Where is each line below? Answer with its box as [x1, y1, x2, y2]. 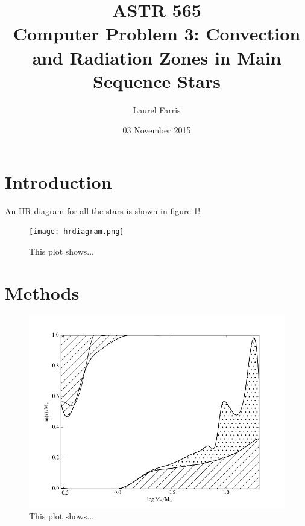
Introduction [5, 169, 112, 194]
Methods [5, 280, 80, 305]
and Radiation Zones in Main [32, 45, 281, 69]
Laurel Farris [133, 103, 181, 116]
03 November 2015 [122, 124, 191, 136]
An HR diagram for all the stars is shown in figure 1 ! [5, 204, 201, 217]
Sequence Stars [92, 68, 221, 93]
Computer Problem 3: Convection [13, 21, 301, 46]
